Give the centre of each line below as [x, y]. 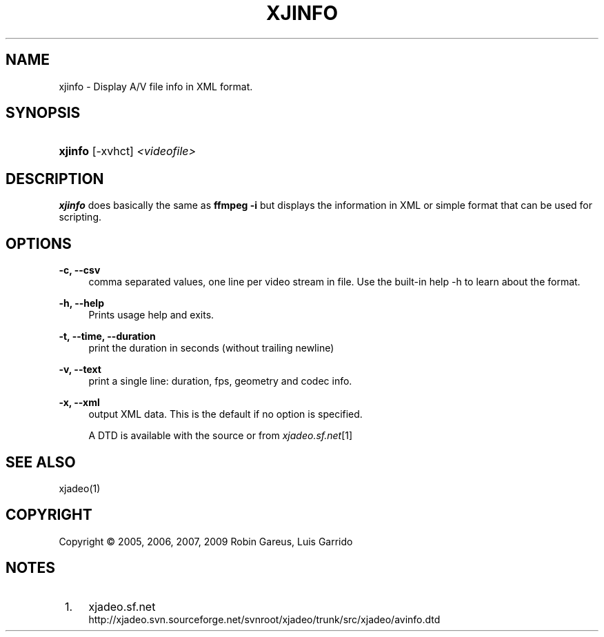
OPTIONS [39, 243]
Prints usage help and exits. [151, 315]
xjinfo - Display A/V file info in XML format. [156, 86]
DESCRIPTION [55, 179]
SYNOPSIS [43, 113]
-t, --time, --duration [107, 336]
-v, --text [80, 370]
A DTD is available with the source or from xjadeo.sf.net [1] [221, 436]
